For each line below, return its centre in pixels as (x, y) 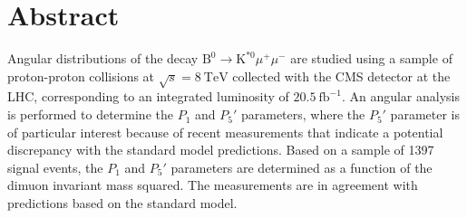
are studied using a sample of (371, 58)
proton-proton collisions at (81, 76)
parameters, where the (303, 114)
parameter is (425, 114)
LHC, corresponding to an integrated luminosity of (148, 96)
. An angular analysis (401, 96)
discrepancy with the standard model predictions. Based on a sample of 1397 (221, 150)
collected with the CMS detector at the (341, 76)
